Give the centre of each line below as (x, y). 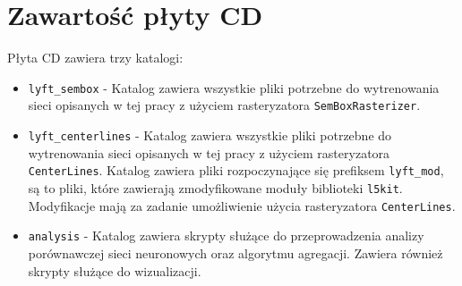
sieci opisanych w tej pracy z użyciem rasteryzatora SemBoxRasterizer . (224, 105)
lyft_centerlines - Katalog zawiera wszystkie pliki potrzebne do (210, 135)
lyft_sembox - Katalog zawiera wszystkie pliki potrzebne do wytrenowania (234, 87)
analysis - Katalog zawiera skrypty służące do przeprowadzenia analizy (226, 236)
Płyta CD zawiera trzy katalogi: (95, 58)
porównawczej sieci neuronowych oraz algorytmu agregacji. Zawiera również (235, 252)
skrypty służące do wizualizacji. (115, 270)
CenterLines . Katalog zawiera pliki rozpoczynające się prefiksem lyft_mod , (236, 170)
